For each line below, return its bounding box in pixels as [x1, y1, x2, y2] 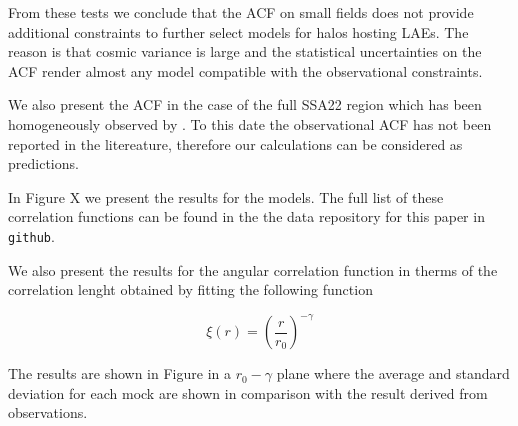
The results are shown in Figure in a [8, 363, 231, 384]
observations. [8, 402, 88, 423]
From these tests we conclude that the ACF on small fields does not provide [8, 2, 474, 22]
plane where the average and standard [276, 363, 510, 384]
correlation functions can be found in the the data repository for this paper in [8, 206, 485, 227]
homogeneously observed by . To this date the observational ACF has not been [8, 113, 492, 134]
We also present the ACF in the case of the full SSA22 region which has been [8, 94, 482, 115]
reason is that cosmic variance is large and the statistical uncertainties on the [8, 41, 482, 62]
